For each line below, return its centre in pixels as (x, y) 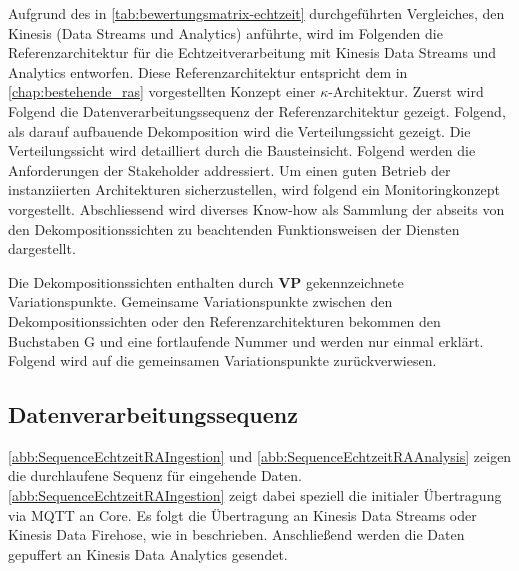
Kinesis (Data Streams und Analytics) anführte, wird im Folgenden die (225, 32)
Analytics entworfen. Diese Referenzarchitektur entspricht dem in (208, 71)
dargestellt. (42, 248)
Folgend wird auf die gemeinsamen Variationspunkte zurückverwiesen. (222, 360)
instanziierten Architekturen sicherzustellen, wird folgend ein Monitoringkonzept (254, 189)
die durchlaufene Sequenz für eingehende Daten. (155, 475)
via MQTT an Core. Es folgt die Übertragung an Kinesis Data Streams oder (242, 514)
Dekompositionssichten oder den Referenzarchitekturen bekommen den (224, 320)
